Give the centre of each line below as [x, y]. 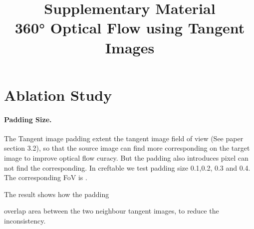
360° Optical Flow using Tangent [130, 28]
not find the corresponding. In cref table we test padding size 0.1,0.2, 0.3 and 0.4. [127, 167]
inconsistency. [25, 220]
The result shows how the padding [57, 194]
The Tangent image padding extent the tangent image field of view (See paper [124, 138]
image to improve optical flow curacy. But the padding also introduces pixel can [126, 157]
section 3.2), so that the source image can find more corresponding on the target [127, 148]
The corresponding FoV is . [46, 177]
